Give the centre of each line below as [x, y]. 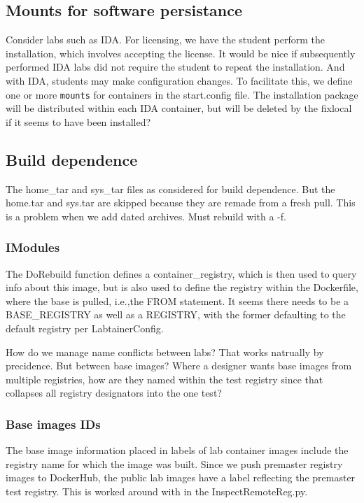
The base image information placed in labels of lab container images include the [177, 450]
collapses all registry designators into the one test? [114, 393]
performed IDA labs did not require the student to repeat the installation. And [175, 67]
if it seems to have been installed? [78, 121]
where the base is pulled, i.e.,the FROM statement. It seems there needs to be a [177, 300]
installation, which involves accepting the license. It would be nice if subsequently [181, 53]
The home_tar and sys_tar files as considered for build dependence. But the [170, 189]
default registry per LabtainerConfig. [85, 328]
